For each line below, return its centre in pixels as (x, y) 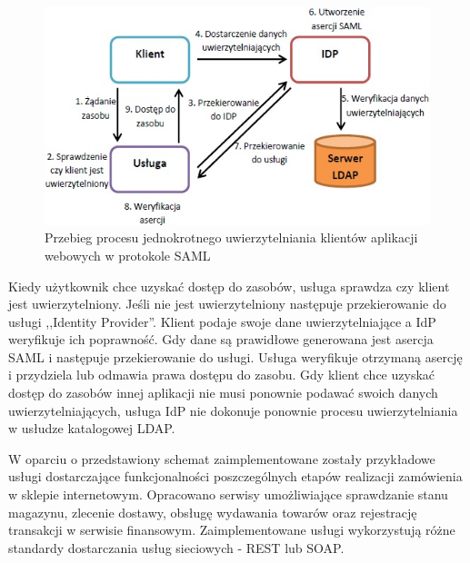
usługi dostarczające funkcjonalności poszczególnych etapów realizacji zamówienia (235, 476)
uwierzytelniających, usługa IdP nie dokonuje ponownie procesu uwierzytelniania (233, 410)
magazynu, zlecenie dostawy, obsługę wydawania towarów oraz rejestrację (213, 512)
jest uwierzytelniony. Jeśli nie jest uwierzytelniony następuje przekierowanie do (227, 304)
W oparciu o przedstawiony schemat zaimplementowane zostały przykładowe (222, 458)
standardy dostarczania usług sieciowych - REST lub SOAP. (176, 547)
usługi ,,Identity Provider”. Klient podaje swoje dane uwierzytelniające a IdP (222, 321)
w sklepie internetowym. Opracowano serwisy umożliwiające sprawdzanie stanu (228, 494)
